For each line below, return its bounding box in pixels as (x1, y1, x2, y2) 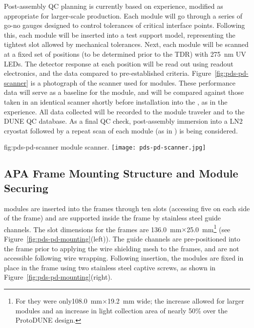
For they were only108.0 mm (15, 295, 103, 306)
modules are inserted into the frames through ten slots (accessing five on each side (4, 203, 250, 213)
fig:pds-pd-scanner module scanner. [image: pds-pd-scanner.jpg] (4, 142, 206, 152)
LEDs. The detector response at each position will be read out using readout (4, 58, 233, 68)
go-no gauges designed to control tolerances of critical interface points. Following (4, 20, 245, 30)
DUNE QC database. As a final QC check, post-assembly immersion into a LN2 (4, 116, 243, 126)
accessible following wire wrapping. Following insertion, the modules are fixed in (4, 253, 244, 263)
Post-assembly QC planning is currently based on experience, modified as (4, 1, 223, 11)
